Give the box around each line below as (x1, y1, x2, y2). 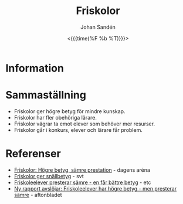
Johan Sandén (80, 23, 116, 30)
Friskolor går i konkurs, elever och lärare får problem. (13, 126, 143, 133)
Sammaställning (5, 89, 86, 102)
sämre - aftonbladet (13, 191, 62, 198)
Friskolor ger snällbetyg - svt (13, 172, 84, 179)
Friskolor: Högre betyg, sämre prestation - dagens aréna (13, 166, 151, 174)
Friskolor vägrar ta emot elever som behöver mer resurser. (13, 120, 155, 127)
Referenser (5, 147, 61, 161)
